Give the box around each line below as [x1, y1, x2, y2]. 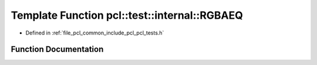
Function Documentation [11, 45, 104, 54]
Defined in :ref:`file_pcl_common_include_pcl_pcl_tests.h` [25, 29, 164, 36]
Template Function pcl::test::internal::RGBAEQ [11, 9, 243, 22]
